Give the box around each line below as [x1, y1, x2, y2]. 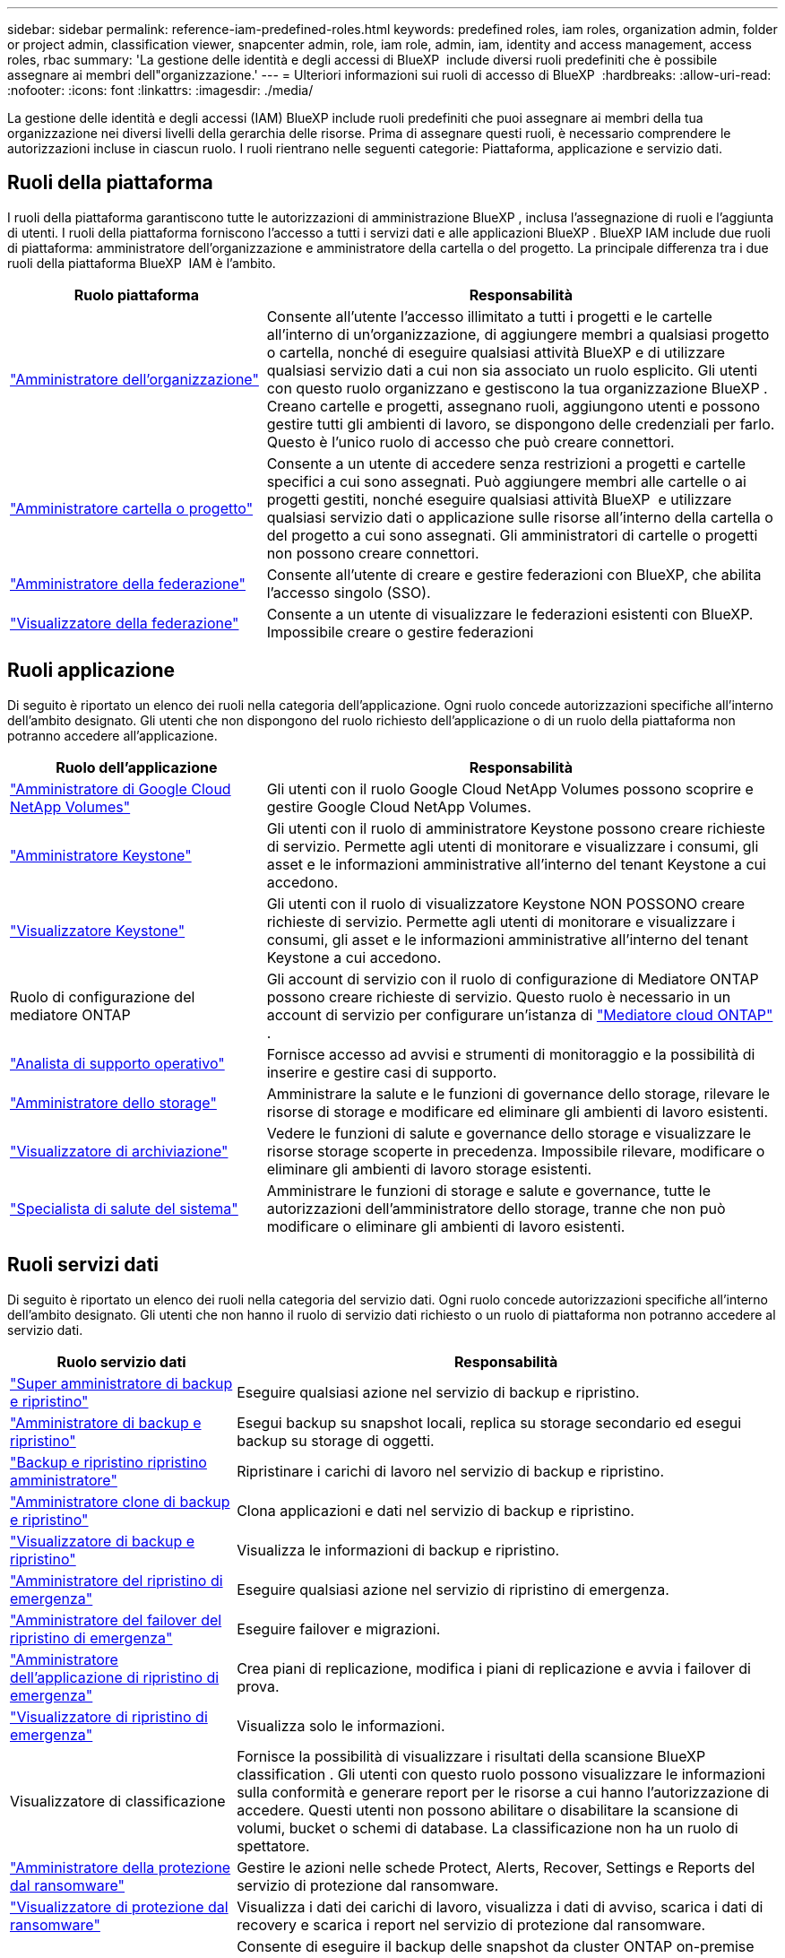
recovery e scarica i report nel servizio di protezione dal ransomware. [237, 1915, 706, 1934]
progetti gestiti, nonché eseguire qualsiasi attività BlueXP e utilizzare [266, 489, 732, 508]
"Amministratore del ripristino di [10, 1571, 223, 1590]
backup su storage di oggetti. [237, 1431, 435, 1450]
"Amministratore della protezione [10, 1858, 231, 1876]
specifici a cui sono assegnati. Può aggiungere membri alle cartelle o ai [266, 472, 746, 490]
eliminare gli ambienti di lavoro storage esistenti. [266, 1159, 592, 1178]
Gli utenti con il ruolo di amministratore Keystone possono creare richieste [266, 819, 765, 837]
